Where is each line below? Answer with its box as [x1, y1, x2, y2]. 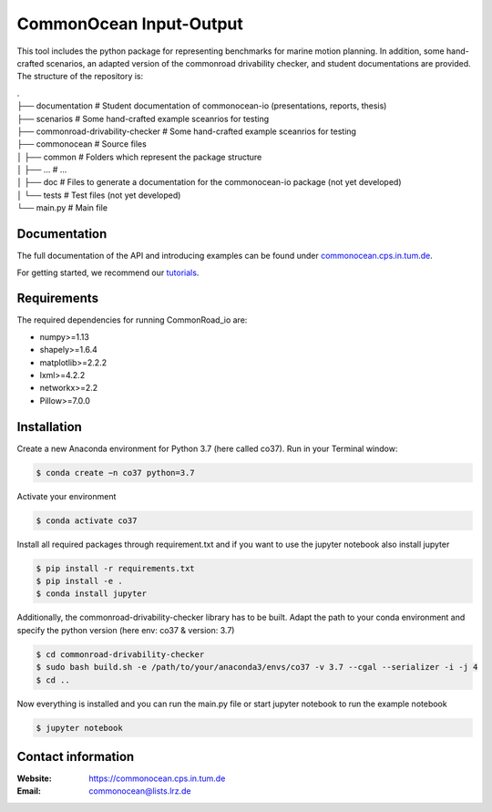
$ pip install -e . [36, 576, 123, 586]
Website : [16, 773, 52, 784]
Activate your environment [16, 490, 117, 501]
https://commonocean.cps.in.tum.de [88, 773, 226, 784]
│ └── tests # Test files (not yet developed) [16, 190, 181, 200]
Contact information [16, 748, 135, 765]
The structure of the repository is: [16, 71, 144, 82]
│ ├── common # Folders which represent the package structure [16, 151, 262, 162]
